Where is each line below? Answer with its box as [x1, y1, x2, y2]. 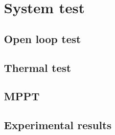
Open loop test [4, 31, 81, 46]
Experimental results [4, 117, 112, 133]
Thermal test [4, 60, 71, 75]
